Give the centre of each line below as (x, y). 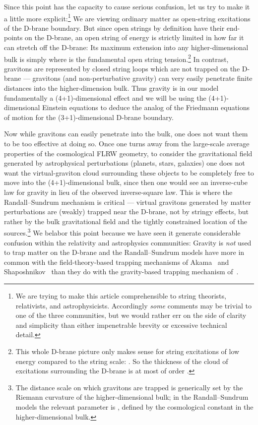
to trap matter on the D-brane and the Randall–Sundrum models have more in (124, 252)
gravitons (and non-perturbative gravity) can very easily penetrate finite (142, 78)
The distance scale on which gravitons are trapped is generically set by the (129, 387)
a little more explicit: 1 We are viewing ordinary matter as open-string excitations (127, 17)
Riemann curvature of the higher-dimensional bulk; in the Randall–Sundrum (132, 397)
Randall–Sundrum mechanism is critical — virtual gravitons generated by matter (128, 202)
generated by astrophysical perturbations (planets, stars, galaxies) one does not (125, 163)
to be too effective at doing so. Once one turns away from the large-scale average (127, 144)
